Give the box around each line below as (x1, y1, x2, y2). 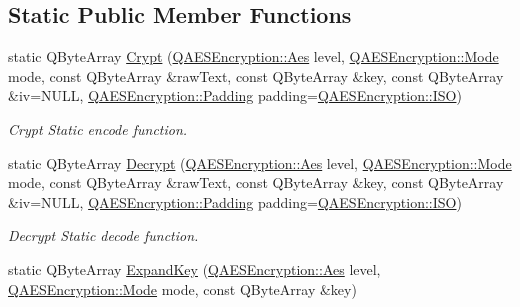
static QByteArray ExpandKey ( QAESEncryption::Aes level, (8, 258, 381, 279)
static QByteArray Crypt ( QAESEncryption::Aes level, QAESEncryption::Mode (8, 46, 499, 67)
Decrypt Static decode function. (8, 225, 199, 246)
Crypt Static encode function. (8, 118, 188, 139)
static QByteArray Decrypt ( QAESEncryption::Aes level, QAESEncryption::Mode (8, 152, 512, 173)
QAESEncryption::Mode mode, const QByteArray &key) (8, 278, 357, 299)
